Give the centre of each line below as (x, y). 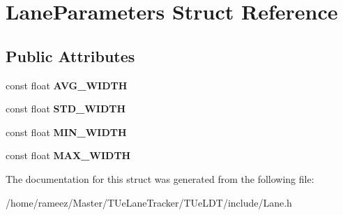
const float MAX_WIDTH (68, 155)
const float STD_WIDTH (66, 109)
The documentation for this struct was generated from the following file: (160, 178)
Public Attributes (70, 55)
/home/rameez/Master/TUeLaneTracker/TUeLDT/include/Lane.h (149, 202)
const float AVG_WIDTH (67, 85)
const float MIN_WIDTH (66, 132)
